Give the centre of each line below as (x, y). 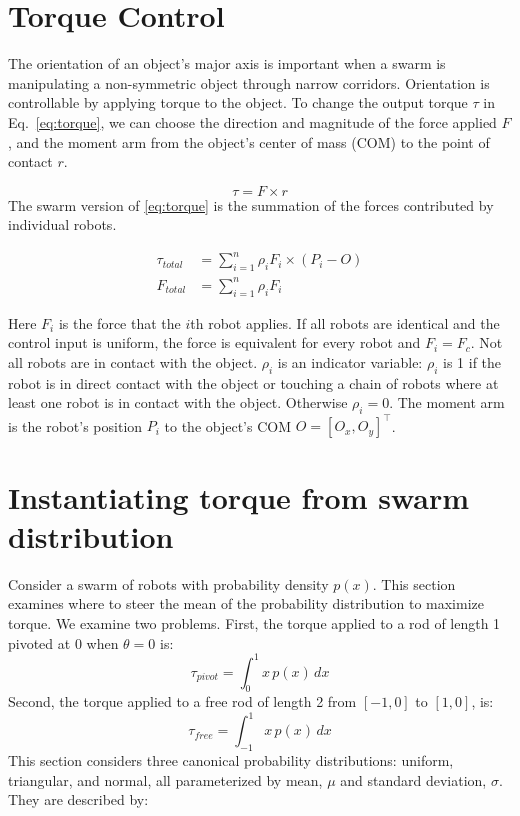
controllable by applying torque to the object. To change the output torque (238, 102)
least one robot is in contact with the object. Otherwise (178, 402)
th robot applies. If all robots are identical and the (345, 322)
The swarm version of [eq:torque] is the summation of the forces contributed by (251, 204)
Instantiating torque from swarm (239, 496)
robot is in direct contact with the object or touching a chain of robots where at (253, 382)
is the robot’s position (75, 425)
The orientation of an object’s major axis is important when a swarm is (227, 63)
